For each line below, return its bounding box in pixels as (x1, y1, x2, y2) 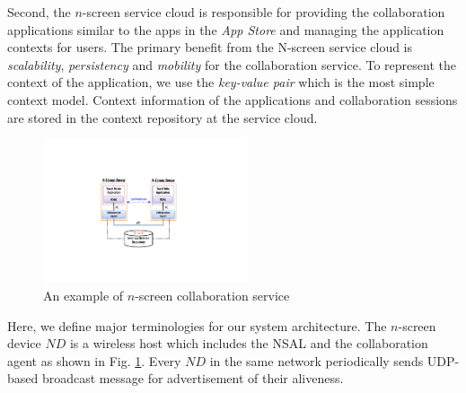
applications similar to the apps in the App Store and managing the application (7, 20, 444, 39)
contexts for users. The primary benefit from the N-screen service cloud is (7, 38, 413, 57)
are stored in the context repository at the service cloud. (7, 108, 318, 127)
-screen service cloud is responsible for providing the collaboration (82, 3, 445, 21)
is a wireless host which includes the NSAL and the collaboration (69, 334, 428, 353)
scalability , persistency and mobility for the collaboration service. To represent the (7, 55, 456, 74)
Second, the (7, 3, 71, 21)
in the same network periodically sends (209, 351, 424, 370)
